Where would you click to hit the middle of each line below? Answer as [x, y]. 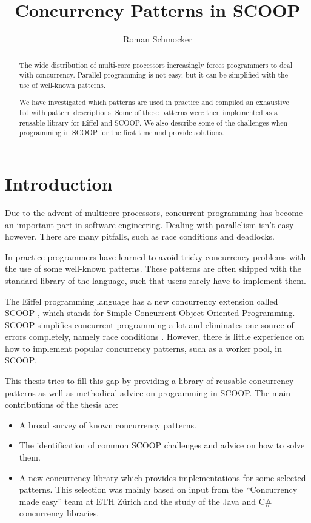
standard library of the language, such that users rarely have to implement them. [155, 280]
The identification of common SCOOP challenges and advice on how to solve [162, 445]
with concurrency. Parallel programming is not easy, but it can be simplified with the [153, 75]
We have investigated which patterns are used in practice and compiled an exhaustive [154, 102]
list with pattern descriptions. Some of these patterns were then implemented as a [149, 113]
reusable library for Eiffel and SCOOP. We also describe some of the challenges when [153, 122]
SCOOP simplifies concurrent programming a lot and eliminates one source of [149, 324]
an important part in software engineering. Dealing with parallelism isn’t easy [149, 224]
